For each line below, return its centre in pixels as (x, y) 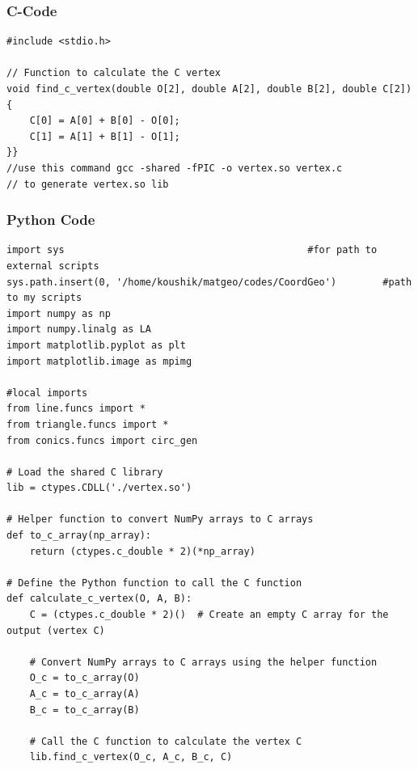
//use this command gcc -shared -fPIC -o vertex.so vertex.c (175, 168)
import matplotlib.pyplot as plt (96, 345)
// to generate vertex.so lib (88, 184)
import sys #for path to (192, 250)
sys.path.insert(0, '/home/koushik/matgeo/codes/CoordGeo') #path (209, 282)
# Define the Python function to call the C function (154, 583)
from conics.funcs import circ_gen (102, 440)
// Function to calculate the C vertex (114, 73)
